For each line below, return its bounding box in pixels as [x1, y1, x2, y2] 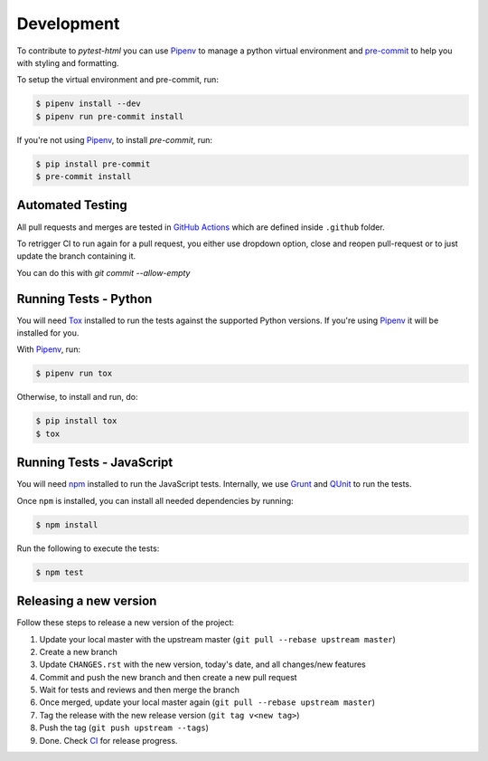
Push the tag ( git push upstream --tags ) [39, 722, 210, 733]
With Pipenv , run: [16, 344, 81, 355]
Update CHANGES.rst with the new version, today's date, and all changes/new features [39, 659, 366, 670]
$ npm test [35, 566, 84, 577]
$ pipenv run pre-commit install [35, 111, 184, 121]
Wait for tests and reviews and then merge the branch [39, 684, 239, 696]
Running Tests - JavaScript [16, 455, 174, 471]
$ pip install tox [35, 416, 117, 426]
